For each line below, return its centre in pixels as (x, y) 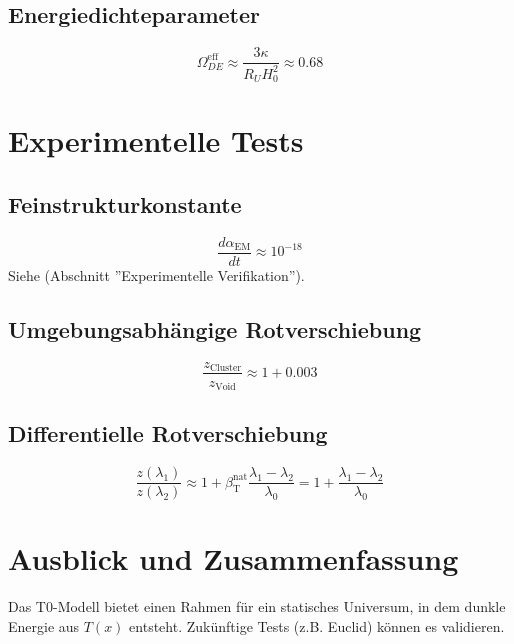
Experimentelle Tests (156, 140)
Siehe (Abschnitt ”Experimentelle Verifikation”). (156, 274)
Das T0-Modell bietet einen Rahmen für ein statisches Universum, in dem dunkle (257, 606)
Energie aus (44, 626)
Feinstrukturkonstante (125, 203)
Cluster (226, 367)
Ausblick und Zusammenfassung (233, 558)
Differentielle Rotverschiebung (168, 433)
